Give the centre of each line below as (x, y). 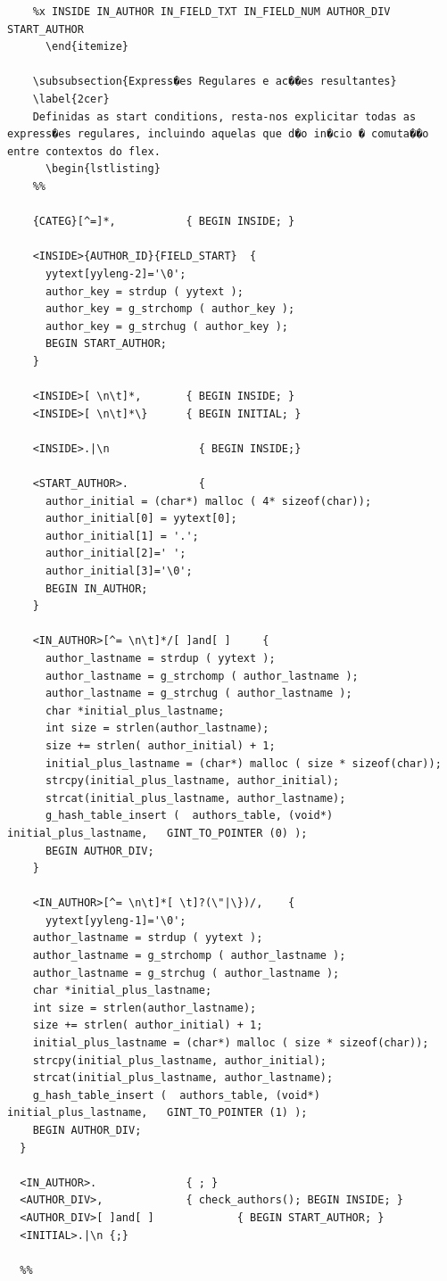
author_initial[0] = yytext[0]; (141, 519)
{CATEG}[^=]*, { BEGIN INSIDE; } (164, 222)
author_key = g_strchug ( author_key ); (166, 326)
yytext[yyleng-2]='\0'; (116, 273)
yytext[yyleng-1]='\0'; (116, 920)
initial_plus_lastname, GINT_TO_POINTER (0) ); (157, 833)
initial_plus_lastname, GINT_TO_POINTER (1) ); (157, 1113)
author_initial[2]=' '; (116, 554)
